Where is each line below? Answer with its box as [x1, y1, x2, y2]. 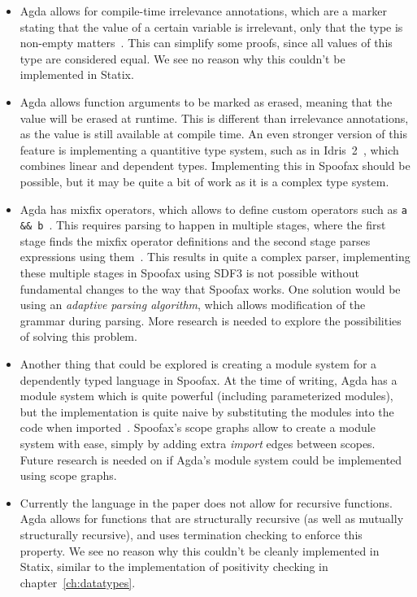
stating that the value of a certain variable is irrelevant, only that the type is [20, 18, 403, 35]
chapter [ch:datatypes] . [20, 573, 136, 590]
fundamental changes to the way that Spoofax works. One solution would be [20, 280, 401, 297]
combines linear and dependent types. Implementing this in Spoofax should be [20, 157, 410, 174]
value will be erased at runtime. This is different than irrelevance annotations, [20, 109, 409, 126]
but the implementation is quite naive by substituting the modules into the [20, 403, 394, 420]
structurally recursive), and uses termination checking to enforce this [20, 525, 363, 543]
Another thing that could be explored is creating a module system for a [20, 355, 377, 372]
